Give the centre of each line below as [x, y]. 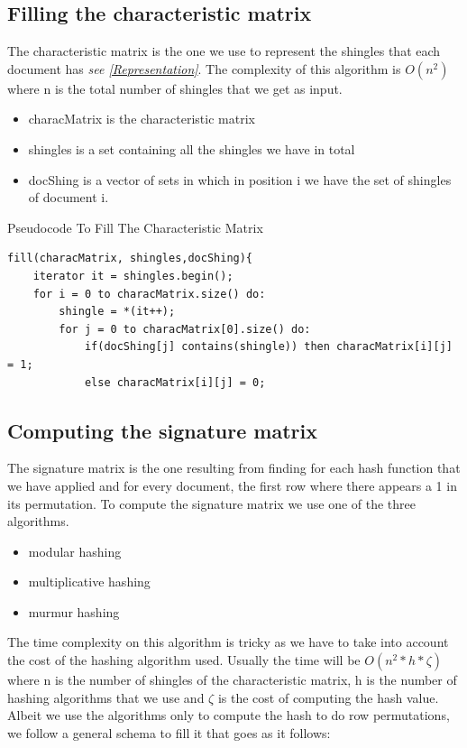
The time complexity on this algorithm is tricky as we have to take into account [228, 642]
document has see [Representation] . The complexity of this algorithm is [204, 68]
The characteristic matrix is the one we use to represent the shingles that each [224, 51]
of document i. [69, 197]
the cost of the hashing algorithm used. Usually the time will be [184, 660]
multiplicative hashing [89, 582]
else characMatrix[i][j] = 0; [175, 382]
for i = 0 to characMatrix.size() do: [149, 294]
